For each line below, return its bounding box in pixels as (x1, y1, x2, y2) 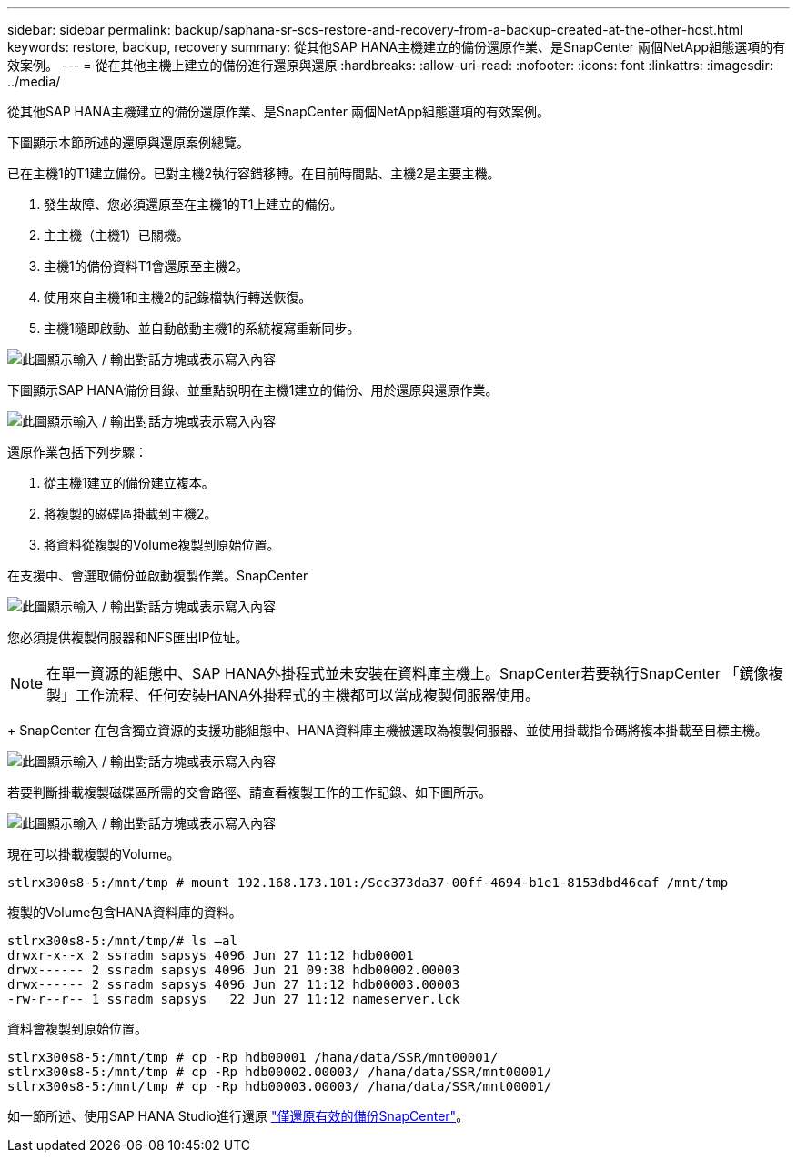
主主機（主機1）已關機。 (44, 227, 189, 243)
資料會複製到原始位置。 (7, 1021, 147, 1036)
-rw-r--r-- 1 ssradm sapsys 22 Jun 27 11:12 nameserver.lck (7, 992, 460, 1006)
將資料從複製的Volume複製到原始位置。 (44, 537, 280, 552)
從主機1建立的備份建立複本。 (44, 475, 215, 490)
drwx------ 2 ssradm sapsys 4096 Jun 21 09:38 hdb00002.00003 (7, 963, 460, 977)
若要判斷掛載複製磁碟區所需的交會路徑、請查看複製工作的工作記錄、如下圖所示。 (7, 784, 491, 800)
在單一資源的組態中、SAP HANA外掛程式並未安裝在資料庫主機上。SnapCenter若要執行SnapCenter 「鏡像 (46, 664, 769, 682)
